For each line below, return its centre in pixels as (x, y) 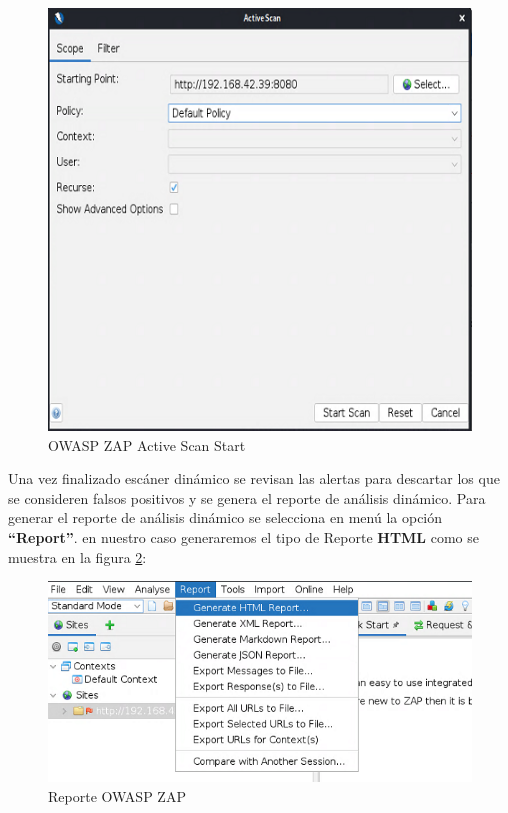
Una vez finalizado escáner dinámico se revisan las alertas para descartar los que (254, 478)
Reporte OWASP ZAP (117, 795)
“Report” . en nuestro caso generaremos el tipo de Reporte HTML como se (243, 537)
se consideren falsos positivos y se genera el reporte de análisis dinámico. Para (247, 497)
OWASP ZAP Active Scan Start (147, 444)
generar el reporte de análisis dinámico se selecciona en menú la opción (225, 517)
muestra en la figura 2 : (77, 556)
